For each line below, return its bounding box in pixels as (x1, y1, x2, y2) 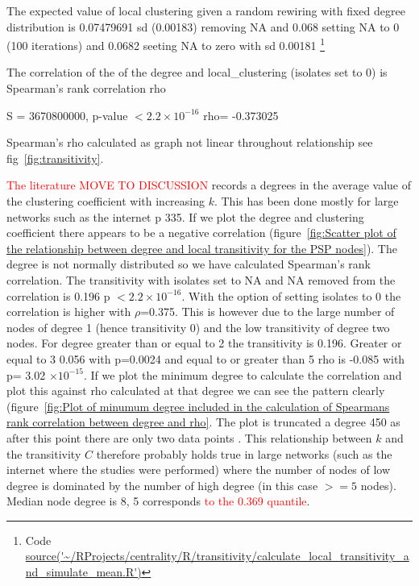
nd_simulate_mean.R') (25, 563, 142, 580)
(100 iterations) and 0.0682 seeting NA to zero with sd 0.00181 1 (6, 35, 326, 53)
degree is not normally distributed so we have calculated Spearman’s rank (6, 256, 371, 272)
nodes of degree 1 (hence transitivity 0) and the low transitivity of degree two (6, 318, 390, 335)
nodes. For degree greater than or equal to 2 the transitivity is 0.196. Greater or (6, 335, 402, 351)
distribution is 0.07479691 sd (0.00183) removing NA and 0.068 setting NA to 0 (6, 18, 400, 35)
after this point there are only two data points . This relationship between (6, 429, 372, 446)
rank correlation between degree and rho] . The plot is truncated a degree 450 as (6, 414, 400, 430)
